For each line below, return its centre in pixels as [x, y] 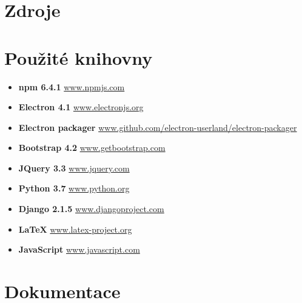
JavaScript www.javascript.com [79, 249]
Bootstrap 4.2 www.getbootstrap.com [92, 148]
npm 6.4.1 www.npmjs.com [72, 86]
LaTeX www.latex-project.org [75, 229]
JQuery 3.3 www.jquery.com [74, 168]
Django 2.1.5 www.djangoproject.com [91, 209]
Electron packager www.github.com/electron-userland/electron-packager [158, 127]
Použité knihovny [79, 57]
